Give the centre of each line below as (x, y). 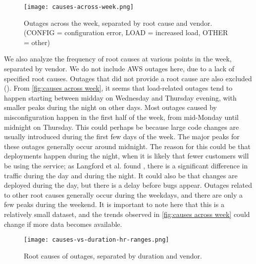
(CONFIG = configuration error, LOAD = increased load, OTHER (126, 32)
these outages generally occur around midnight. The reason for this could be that (127, 146)
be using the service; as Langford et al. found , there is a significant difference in (126, 165)
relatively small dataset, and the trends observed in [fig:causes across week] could (127, 214)
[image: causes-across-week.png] (79, 7)
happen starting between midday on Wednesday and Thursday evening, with (120, 97)
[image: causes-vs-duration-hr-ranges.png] (97, 240)
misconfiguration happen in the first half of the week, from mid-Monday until (121, 117)
